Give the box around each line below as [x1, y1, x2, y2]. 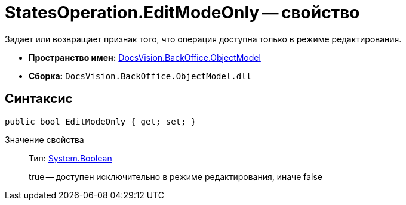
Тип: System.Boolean [29, 153, 112, 163]
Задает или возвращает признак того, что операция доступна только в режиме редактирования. [5, 33, 402, 44]
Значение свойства [5, 134, 84, 145]
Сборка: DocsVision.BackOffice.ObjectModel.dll [29, 70, 252, 81]
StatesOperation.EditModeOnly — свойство [5, 2, 360, 23]
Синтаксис [5, 91, 73, 107]
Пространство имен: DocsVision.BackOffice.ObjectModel [29, 52, 261, 63]
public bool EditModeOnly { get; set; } [5, 116, 196, 126]
